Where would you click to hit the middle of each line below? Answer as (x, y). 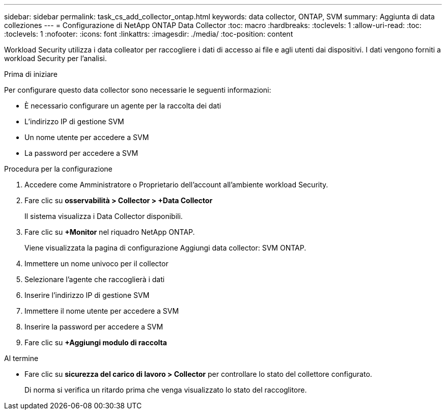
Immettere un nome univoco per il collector (96, 264)
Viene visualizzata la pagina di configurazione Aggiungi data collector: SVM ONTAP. (165, 248)
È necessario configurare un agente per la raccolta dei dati (123, 106)
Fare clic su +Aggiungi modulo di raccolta (96, 342)
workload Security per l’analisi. (55, 58)
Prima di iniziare (31, 74)
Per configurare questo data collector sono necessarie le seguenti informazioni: (138, 90)
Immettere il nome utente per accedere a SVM (102, 311)
